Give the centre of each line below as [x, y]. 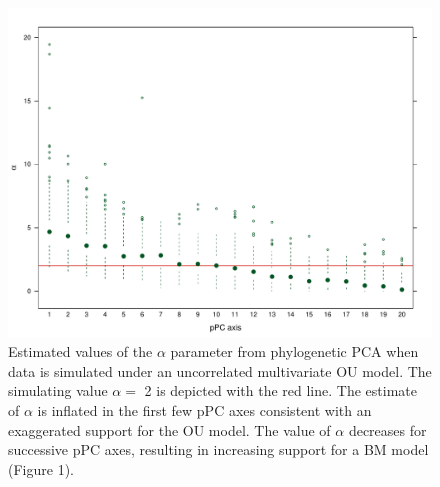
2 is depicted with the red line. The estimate [280, 390]
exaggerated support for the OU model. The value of [169, 429]
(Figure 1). [41, 468]
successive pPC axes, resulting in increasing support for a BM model [218, 449]
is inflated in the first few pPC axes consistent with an [204, 409]
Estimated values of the [80, 351]
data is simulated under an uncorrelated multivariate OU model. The [220, 370]
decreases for [387, 429]
